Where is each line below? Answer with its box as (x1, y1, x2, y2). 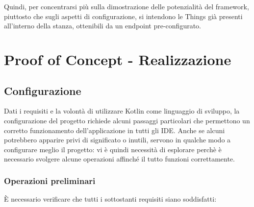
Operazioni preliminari (4, 174, 96, 186)
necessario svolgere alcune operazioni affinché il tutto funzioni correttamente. (4, 154, 235, 164)
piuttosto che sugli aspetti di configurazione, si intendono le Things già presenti (4, 11, 243, 21)
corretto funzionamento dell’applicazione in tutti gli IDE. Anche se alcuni (4, 125, 225, 135)
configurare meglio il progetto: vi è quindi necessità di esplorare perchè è (4, 144, 222, 154)
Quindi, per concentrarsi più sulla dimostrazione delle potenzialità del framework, (4, 1, 249, 11)
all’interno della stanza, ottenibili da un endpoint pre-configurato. (4, 21, 201, 31)
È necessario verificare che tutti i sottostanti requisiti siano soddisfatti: (4, 194, 217, 204)
